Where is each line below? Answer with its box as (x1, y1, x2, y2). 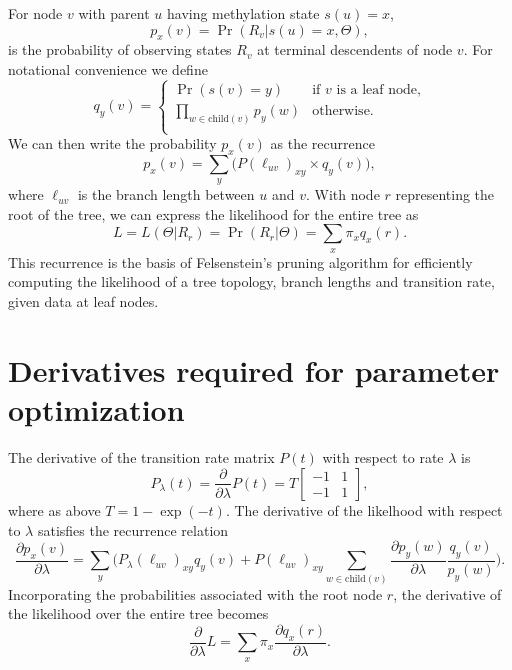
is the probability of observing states (8, 39, 232, 60)
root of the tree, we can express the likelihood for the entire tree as (8, 203, 419, 224)
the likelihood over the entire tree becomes (8, 603, 269, 624)
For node (8, 3, 63, 23)
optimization (8, 388, 185, 429)
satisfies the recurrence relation (37, 519, 229, 540)
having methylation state (166, 3, 320, 23)
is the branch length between (77, 184, 255, 205)
